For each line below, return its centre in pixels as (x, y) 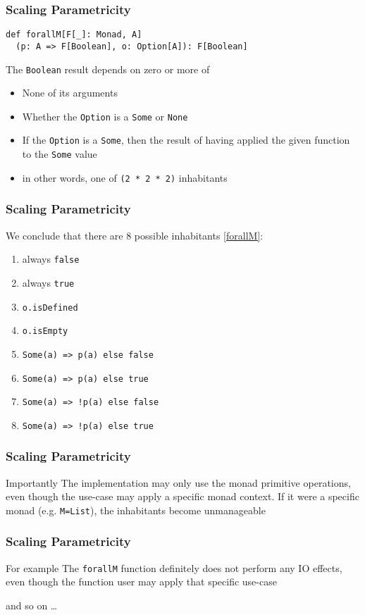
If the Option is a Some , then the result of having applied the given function (186, 140)
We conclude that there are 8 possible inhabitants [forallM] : (135, 235)
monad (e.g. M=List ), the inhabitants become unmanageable (136, 510)
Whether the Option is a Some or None (105, 116)
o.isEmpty (45, 331)
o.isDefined (50, 307)
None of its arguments (70, 93)
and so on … (32, 605)
